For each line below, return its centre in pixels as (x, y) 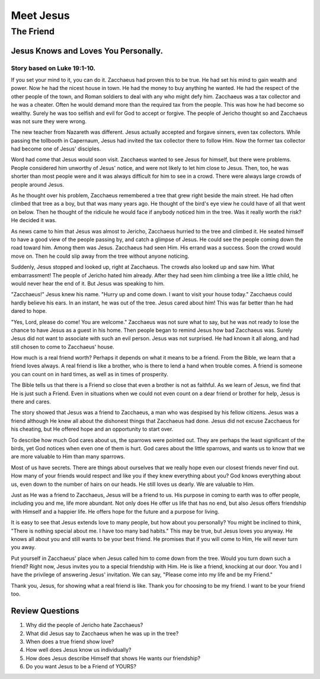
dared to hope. (29, 311)
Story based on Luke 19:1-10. (53, 68)
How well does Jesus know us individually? (79, 650)
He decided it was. (34, 220)
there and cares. (31, 402)
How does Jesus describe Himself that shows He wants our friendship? (113, 658)
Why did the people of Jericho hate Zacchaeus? (84, 625)
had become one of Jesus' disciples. (56, 149)
